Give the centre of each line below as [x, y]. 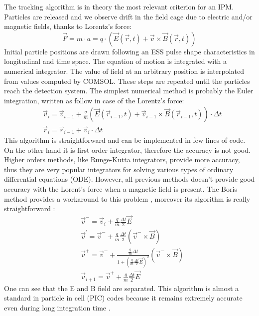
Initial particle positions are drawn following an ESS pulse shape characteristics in [129, 51]
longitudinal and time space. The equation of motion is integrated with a [116, 61]
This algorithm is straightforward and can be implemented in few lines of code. [125, 140]
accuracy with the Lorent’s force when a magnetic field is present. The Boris [121, 189]
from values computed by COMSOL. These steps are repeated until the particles [127, 81]
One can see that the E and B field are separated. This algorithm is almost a [122, 288]
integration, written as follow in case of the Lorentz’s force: [94, 100]
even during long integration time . [57, 307]
